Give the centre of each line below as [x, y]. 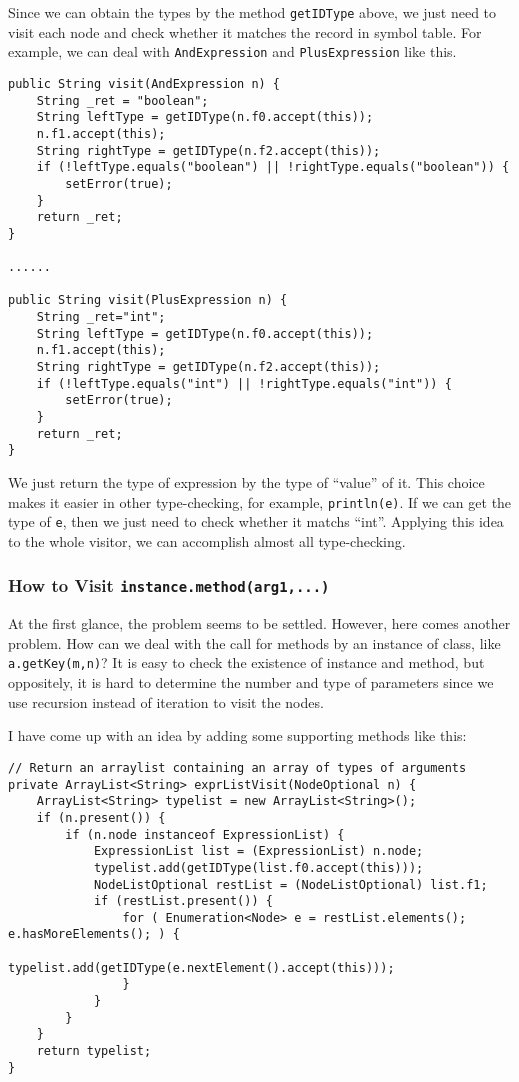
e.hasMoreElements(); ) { [94, 934]
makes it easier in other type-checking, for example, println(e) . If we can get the [260, 501]
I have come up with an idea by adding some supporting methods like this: [237, 735]
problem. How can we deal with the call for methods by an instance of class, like [254, 642]
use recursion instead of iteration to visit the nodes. [166, 701]
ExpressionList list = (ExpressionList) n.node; [258, 851]
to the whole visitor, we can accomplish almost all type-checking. [207, 540]
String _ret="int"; [101, 317]
